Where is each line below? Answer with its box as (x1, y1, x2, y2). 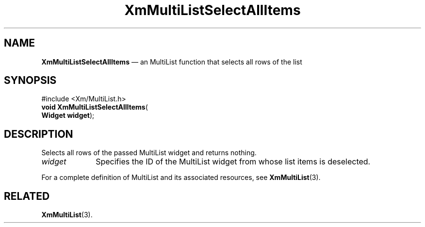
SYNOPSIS (4, 74, 57, 87)
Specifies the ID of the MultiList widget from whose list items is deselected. (96, 157, 371, 167)
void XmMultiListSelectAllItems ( (41, 103, 148, 112)
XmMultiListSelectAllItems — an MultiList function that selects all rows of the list (41, 57, 302, 66)
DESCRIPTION (4, 128, 73, 140)
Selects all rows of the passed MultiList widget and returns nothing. (41, 148, 257, 157)
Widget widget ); (41, 111, 95, 120)
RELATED (4, 190, 50, 202)
